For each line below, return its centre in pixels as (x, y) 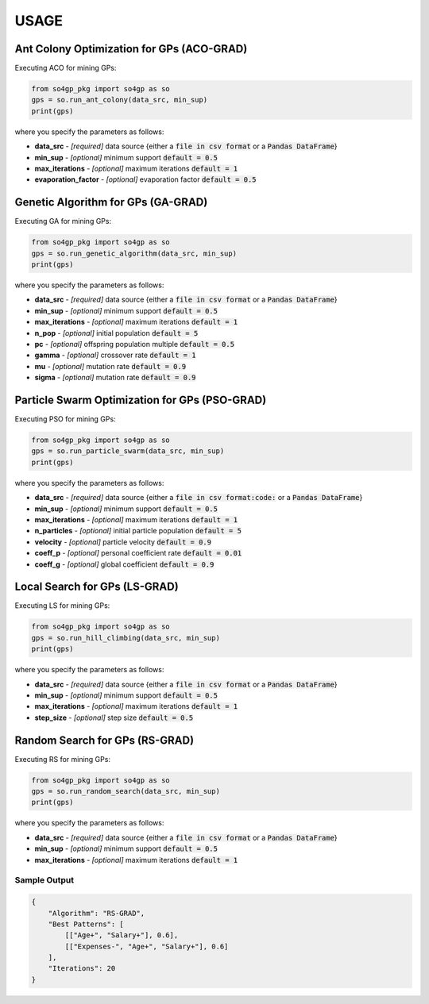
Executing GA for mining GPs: (63, 221)
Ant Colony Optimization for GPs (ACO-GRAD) (131, 49)
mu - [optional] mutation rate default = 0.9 (110, 366)
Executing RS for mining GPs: (63, 759)
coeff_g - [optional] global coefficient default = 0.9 (124, 564)
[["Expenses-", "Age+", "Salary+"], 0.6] (147, 946)
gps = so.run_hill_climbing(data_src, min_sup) (126, 638)
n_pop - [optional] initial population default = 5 (116, 333)
